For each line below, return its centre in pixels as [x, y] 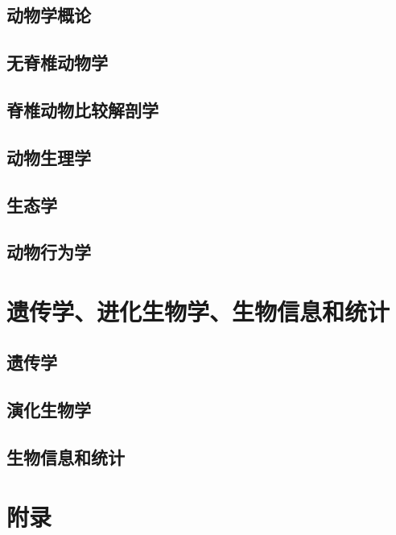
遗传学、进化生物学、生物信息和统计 [198, 311]
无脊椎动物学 [57, 62]
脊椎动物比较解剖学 [82, 109]
